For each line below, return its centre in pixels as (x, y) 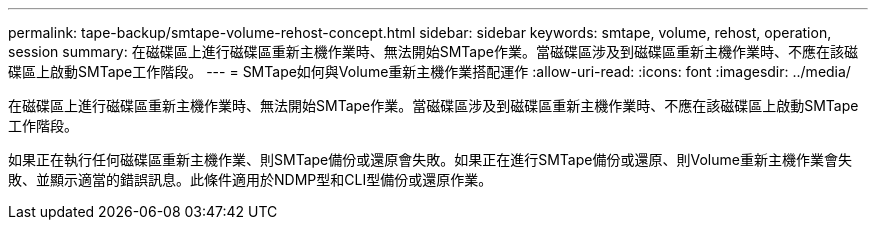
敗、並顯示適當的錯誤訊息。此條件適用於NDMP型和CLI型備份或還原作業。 (250, 179)
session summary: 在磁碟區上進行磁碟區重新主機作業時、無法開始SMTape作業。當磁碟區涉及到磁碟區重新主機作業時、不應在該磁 (433, 51)
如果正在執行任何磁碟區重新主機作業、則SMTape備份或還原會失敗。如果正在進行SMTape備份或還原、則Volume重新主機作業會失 (430, 159)
